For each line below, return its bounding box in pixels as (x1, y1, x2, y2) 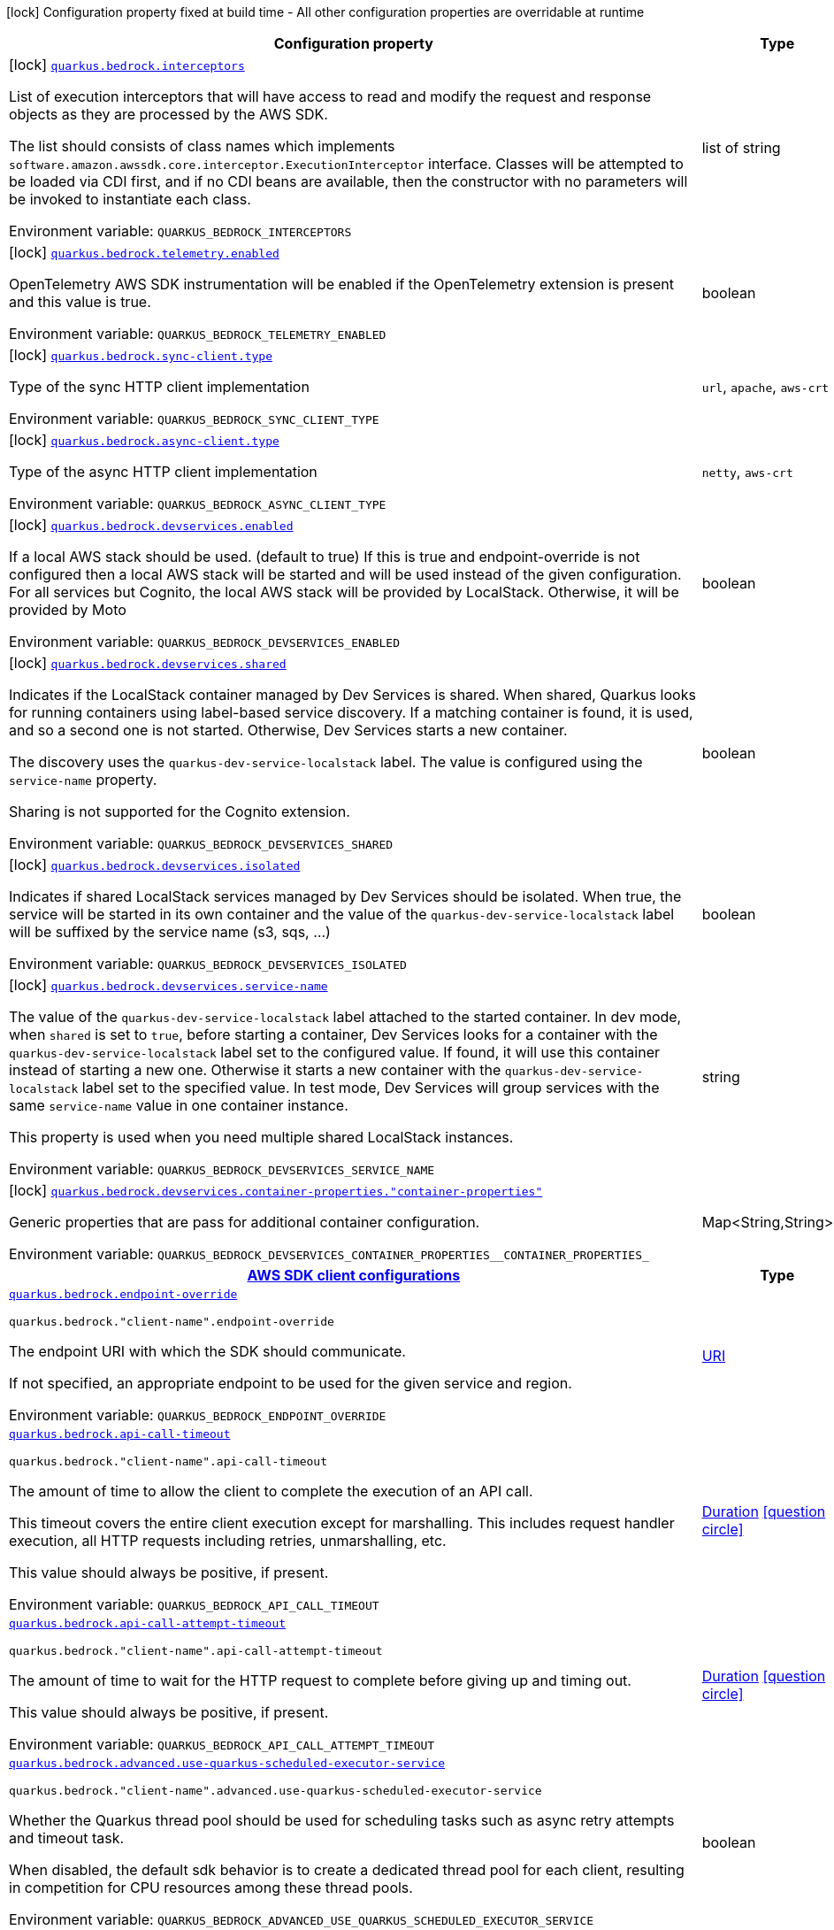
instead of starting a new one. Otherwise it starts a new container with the (9, 1061, 501, 1079)
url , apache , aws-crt (701, 378, 830, 396)
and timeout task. (9, 1829, 125, 1847)
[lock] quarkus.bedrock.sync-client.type (9, 346, 273, 364)
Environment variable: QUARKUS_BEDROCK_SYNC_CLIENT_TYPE (9, 410, 379, 427)
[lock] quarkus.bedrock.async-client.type (9, 431, 279, 449)
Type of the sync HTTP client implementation (9, 378, 310, 396)
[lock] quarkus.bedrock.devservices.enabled (9, 516, 294, 534)
